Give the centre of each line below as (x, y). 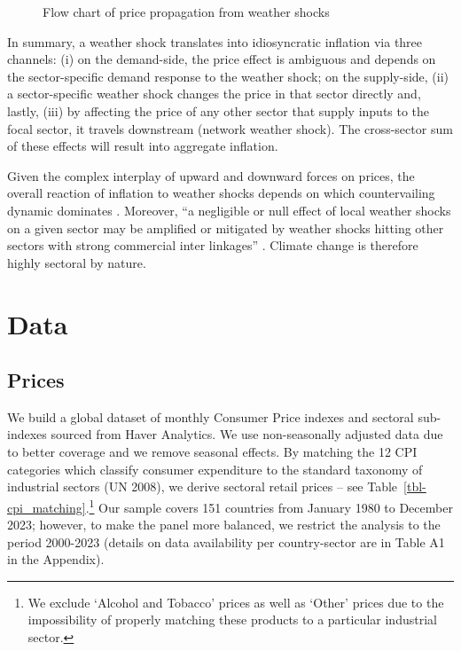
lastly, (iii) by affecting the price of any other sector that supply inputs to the (219, 110)
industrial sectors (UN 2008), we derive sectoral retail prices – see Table (203, 486)
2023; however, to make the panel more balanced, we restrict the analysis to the (224, 525)
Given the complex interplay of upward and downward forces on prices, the (211, 175)
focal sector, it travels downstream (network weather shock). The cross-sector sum (230, 128)
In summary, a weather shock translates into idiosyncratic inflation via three (215, 41)
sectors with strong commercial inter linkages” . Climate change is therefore (213, 245)
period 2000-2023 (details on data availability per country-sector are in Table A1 (226, 541)
